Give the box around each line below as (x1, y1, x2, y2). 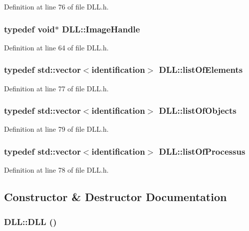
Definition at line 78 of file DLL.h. (4, 165, 109, 175)
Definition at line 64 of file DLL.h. (4, 42, 109, 52)
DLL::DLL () (4, 215, 57, 228)
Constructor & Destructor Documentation (4, 189, 227, 205)
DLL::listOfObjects (159, 104, 237, 117)
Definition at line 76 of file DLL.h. (4, 1, 109, 11)
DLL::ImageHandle (62, 22, 140, 35)
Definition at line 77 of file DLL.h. (4, 83, 109, 93)
